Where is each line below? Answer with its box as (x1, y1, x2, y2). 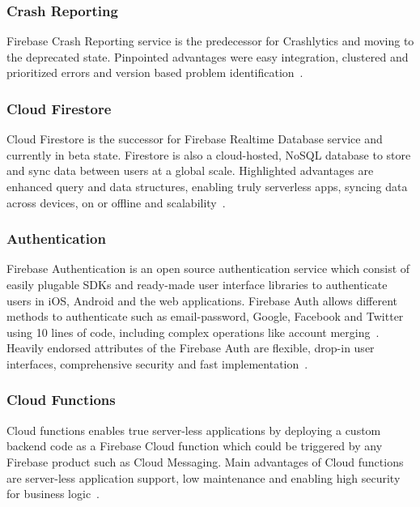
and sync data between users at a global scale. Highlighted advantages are (6, 162, 374, 179)
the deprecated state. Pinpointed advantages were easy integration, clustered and (6, 48, 409, 65)
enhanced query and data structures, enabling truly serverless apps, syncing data (6, 178, 408, 194)
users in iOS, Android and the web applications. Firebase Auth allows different (6, 292, 397, 309)
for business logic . (6, 485, 100, 502)
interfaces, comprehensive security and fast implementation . (6, 355, 308, 372)
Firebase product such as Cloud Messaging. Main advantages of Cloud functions (6, 453, 404, 470)
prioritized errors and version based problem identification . (6, 64, 303, 81)
